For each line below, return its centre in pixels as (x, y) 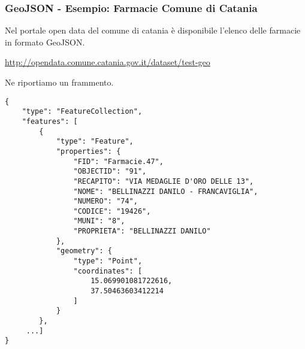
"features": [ (50, 121)
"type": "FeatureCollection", (82, 112)
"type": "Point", (108, 261)
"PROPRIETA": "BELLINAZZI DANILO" (142, 231)
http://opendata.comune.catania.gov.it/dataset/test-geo (108, 62)
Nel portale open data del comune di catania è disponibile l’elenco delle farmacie (153, 30)
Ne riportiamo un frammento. (59, 82)
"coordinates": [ (108, 271)
